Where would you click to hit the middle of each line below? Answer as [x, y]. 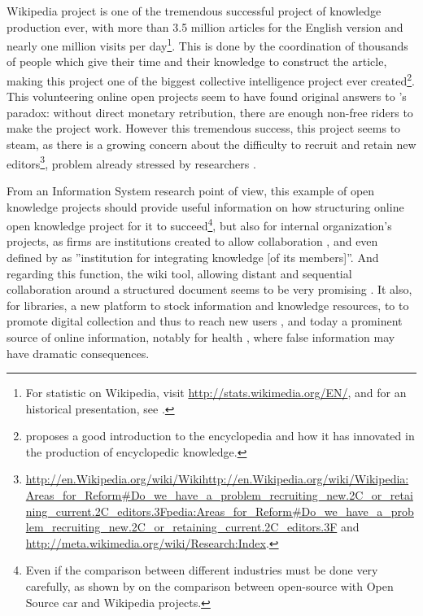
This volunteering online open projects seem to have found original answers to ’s [207, 96]
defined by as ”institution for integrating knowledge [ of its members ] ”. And [193, 257]
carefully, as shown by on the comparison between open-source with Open [209, 586]
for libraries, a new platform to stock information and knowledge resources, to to [208, 305]
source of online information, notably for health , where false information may [201, 336]
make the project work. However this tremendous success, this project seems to [204, 128]
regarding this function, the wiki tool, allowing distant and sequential [179, 273]
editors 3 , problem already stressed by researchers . [131, 162]
